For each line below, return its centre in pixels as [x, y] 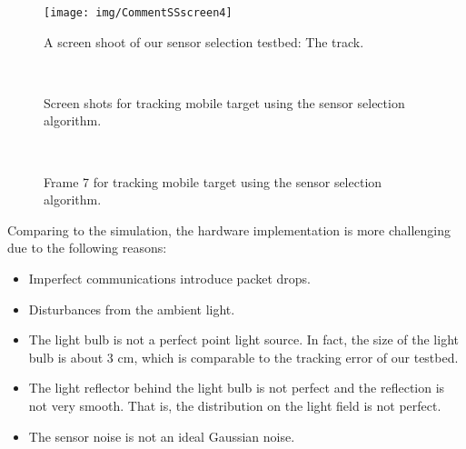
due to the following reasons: [87, 248]
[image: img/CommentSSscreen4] [138, 13]
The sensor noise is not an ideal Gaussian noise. [162, 436]
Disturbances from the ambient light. [132, 309]
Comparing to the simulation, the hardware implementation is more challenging [229, 229]
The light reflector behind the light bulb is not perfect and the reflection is [237, 388]
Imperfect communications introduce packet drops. [170, 278]
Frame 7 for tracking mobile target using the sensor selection [213, 181]
